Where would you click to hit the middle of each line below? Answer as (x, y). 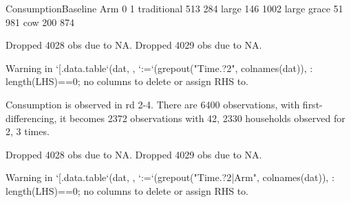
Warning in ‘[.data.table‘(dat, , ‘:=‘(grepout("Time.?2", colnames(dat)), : (159, 68)
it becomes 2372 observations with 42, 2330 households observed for (202, 118)
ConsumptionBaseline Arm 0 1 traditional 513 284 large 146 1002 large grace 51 (174, 8)
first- (312, 104)
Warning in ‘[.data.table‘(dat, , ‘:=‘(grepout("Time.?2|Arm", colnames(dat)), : (170, 177)
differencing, (31, 118)
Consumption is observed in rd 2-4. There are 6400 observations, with (153, 104)
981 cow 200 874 (40, 22)
